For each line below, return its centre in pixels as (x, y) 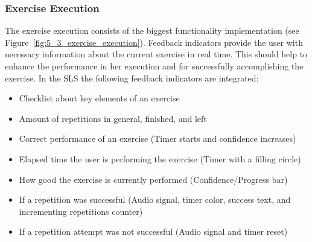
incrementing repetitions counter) (81, 211)
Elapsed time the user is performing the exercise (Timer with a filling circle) (160, 158)
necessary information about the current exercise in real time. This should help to (156, 54)
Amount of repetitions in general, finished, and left (113, 118)
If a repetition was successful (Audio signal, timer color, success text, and (155, 199)
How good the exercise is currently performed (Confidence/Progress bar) (153, 179)
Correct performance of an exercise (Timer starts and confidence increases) (158, 139)
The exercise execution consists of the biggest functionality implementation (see (152, 30)
